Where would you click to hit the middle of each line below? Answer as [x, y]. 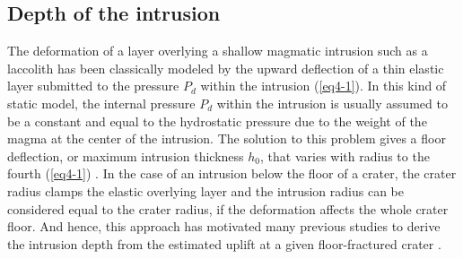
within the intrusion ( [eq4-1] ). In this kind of [323, 86]
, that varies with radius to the [345, 155]
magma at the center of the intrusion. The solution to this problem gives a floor [227, 138]
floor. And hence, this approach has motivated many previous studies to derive [224, 226]
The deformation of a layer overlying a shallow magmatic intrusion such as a [218, 51]
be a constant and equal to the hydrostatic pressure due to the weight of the [217, 121]
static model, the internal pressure [101, 103]
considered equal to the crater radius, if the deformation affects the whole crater [228, 208]
